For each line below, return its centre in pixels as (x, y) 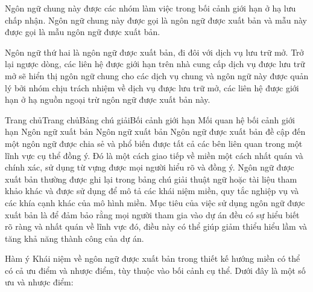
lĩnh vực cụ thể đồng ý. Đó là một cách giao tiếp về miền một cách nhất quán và (154, 155)
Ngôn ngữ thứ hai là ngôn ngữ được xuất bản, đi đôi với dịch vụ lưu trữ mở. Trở (154, 52)
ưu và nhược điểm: (39, 282)
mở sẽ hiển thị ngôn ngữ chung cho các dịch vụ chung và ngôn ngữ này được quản (157, 75)
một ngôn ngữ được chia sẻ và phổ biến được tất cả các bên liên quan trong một (154, 143)
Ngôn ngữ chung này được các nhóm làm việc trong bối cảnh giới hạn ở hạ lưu (150, 8)
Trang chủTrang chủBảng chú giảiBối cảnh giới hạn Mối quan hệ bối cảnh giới (150, 119)
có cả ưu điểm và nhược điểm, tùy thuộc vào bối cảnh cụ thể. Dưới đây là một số (155, 270)
